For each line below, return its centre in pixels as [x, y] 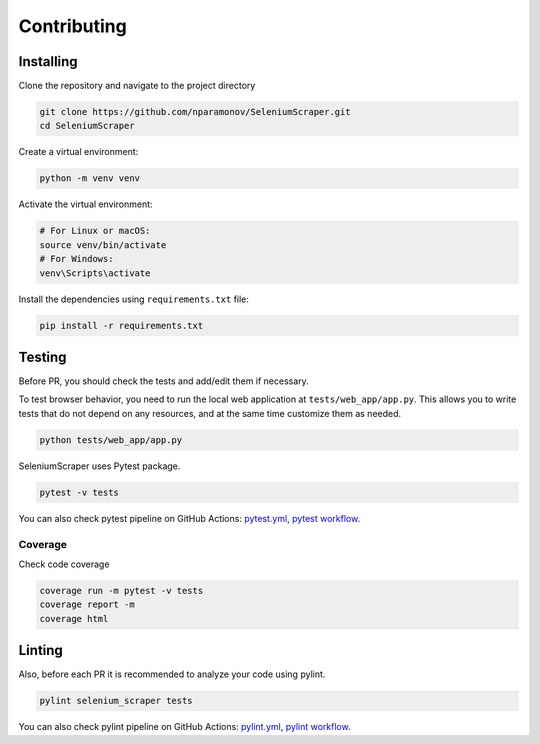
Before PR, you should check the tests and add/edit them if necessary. [163, 381]
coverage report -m [87, 604]
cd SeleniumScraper [87, 126]
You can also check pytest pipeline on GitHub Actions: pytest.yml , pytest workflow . [189, 518]
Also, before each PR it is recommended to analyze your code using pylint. [172, 674]
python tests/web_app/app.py [111, 439]
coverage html [74, 618]
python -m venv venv [89, 178]
